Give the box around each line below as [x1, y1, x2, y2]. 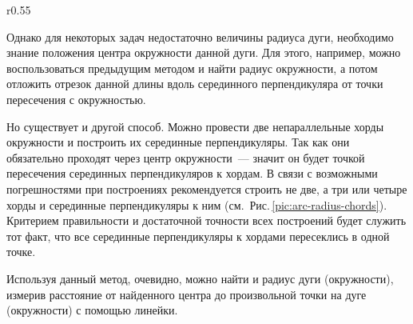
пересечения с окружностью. [6, 90, 146, 107]
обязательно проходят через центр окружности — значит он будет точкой [6, 149, 365, 166]
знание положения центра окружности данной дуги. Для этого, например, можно [6, 44, 401, 61]
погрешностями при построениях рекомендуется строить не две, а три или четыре [6, 180, 407, 197]
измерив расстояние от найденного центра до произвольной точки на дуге [6, 286, 367, 302]
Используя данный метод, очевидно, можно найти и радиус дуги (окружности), [6, 270, 394, 286]
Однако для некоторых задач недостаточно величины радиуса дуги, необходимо [6, 28, 394, 45]
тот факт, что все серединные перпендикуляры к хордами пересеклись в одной [6, 227, 390, 244]
